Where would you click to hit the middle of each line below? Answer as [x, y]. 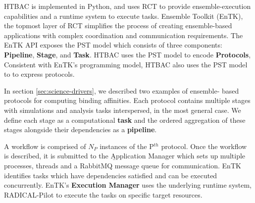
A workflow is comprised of [45, 146]
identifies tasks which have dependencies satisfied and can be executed [111, 175]
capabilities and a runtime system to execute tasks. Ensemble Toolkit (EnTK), [124, 16]
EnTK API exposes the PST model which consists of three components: [113, 45]
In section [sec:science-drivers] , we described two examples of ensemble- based [122, 90]
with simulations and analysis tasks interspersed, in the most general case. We [123, 110]
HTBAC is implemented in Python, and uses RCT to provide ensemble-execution [127, 6]
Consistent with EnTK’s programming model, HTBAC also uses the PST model [126, 64]
